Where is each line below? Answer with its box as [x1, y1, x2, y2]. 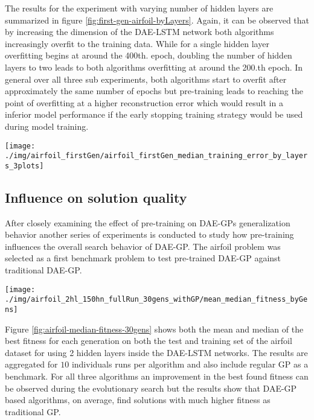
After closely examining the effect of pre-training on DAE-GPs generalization [5, 216, 290, 229]
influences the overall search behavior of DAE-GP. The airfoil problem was [5, 240, 281, 252]
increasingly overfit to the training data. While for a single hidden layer [5, 37, 269, 49]
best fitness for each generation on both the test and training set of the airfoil [5, 334, 292, 347]
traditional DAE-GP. [5, 264, 82, 276]
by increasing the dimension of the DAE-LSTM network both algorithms [5, 25, 274, 38]
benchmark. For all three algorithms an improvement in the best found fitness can [5, 370, 309, 383]
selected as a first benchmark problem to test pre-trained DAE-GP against [5, 252, 281, 264]
